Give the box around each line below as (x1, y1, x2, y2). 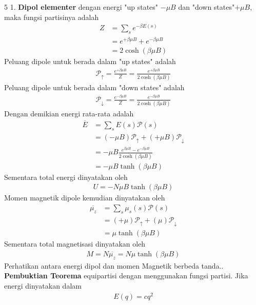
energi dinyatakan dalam (4, 280, 82, 291)
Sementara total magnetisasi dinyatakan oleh (4, 238, 146, 249)
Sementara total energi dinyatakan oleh (4, 171, 128, 182)
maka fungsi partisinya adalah (4, 11, 99, 22)
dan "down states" (178, 2, 235, 12)
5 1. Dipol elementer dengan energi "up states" (4, 2, 159, 12)
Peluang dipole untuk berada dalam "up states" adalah (4, 56, 176, 67)
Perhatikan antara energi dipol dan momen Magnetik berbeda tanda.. (4, 260, 224, 271)
